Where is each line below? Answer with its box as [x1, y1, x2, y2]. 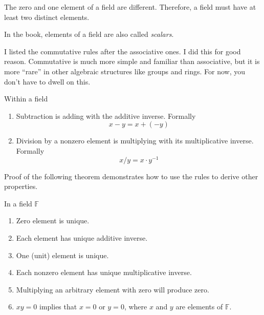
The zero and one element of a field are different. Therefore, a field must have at [4, 2, 256, 12]
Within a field [4, 93, 48, 104]
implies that [39, 301, 77, 312]
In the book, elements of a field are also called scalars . [4, 29, 174, 39]
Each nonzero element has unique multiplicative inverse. [16, 267, 192, 278]
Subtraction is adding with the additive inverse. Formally [16, 110, 196, 121]
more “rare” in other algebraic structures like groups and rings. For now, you [4, 66, 246, 76]
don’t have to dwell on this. [4, 76, 91, 87]
